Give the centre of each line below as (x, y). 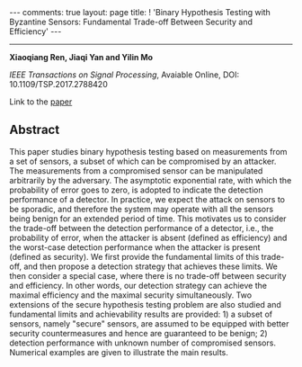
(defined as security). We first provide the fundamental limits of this (134, 256)
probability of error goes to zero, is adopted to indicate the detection (136, 190)
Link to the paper (41, 102)
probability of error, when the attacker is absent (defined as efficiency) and (148, 237)
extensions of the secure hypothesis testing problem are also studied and (145, 304)
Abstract (35, 130)
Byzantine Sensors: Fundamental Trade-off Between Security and (131, 22)
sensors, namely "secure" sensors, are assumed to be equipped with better (149, 323)
